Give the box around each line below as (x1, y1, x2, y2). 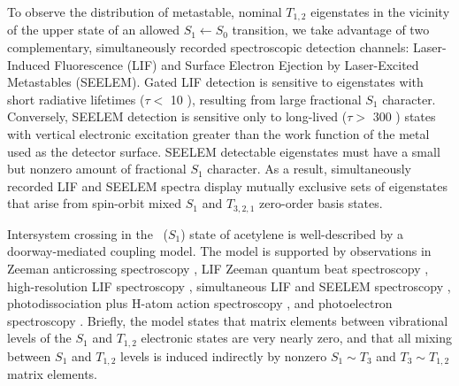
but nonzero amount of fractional (7, 159, 187, 178)
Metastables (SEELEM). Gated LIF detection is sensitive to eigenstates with (7, 73, 424, 91)
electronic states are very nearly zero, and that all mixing (141, 328, 452, 347)
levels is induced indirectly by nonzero (120, 346, 327, 365)
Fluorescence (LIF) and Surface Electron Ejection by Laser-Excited (54, 55, 419, 73)
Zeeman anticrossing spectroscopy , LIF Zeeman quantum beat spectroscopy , (7, 259, 429, 278)
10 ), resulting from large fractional (170, 89, 362, 108)
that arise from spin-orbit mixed (7, 194, 182, 212)
